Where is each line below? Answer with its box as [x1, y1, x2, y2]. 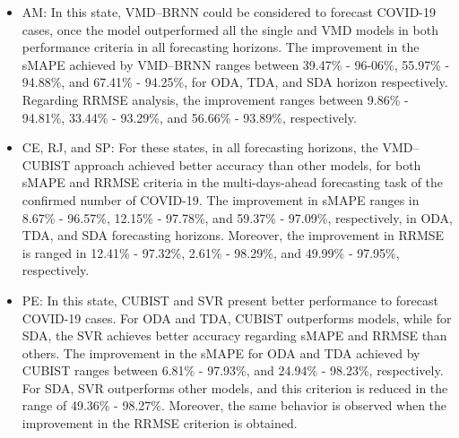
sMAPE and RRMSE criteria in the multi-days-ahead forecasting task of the [22, 173, 444, 192]
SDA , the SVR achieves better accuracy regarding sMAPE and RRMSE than [22, 326, 447, 345]
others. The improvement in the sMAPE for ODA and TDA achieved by [22, 343, 420, 362]
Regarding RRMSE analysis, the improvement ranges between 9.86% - [22, 90, 409, 108]
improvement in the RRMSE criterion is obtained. [22, 414, 298, 433]
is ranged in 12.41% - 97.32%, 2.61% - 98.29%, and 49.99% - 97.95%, [22, 243, 400, 262]
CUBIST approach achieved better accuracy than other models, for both [22, 155, 421, 174]
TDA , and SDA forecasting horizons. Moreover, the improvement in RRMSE [22, 226, 445, 245]
